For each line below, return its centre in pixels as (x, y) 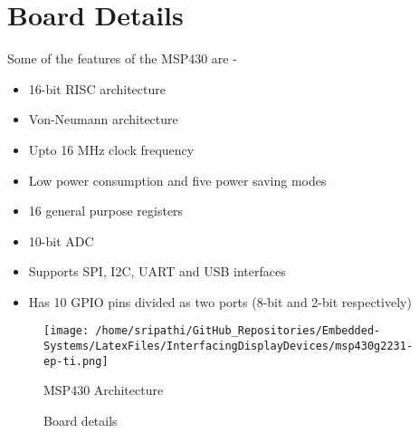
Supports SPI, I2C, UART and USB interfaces (157, 271)
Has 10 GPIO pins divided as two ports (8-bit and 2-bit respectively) (220, 301)
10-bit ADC (61, 241)
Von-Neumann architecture (103, 119)
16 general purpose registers (106, 211)
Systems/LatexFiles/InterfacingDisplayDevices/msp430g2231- (229, 346)
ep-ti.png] (76, 361)
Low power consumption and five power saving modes (177, 180)
